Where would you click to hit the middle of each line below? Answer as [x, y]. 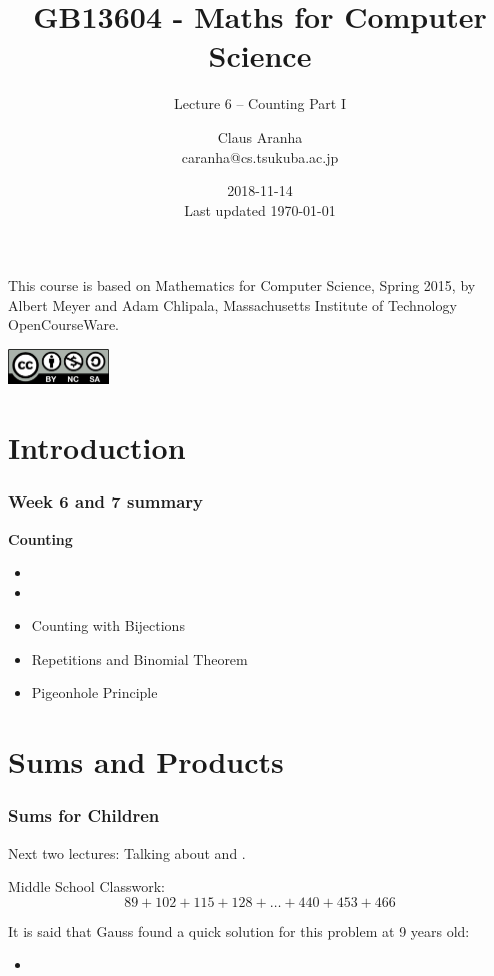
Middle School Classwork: [86, 886]
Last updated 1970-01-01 [260, 209]
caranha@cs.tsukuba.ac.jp [260, 156]
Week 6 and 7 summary [106, 501]
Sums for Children [84, 815]
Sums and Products [146, 761]
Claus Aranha [260, 136]
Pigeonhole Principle [94, 692]
